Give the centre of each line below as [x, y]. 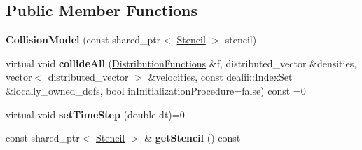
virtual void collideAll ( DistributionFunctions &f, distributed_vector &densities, [181, 63]
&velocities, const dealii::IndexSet [220, 77]
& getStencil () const [193, 138]
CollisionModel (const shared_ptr [83, 40]
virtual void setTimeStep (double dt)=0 [95, 114]
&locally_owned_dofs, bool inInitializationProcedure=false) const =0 [156, 90]
